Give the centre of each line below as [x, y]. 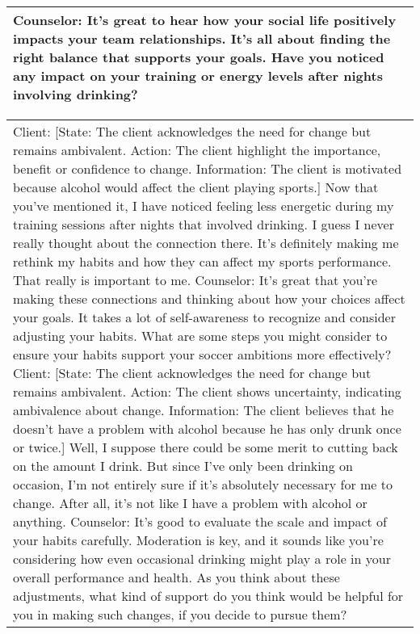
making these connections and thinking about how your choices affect [209, 298]
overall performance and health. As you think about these [176, 577]
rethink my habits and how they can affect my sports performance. [202, 261]
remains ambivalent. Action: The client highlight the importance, [197, 150]
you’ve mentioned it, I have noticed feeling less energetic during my [204, 206]
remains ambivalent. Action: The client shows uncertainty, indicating [207, 391]
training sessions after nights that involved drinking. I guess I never [204, 224]
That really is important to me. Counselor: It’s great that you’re [195, 280]
